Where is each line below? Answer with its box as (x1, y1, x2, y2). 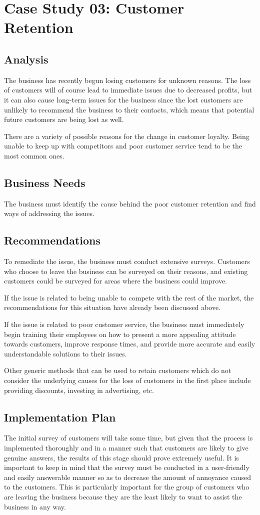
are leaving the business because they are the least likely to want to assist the (4, 491, 242, 501)
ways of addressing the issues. (4, 208, 94, 218)
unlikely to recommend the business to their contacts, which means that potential (4, 104, 254, 114)
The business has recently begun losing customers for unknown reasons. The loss (4, 74, 251, 85)
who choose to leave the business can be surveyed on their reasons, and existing (4, 265, 248, 276)
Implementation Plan (4, 409, 116, 424)
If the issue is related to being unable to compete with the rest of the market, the (4, 292, 254, 302)
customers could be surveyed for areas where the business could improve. (4, 275, 227, 286)
